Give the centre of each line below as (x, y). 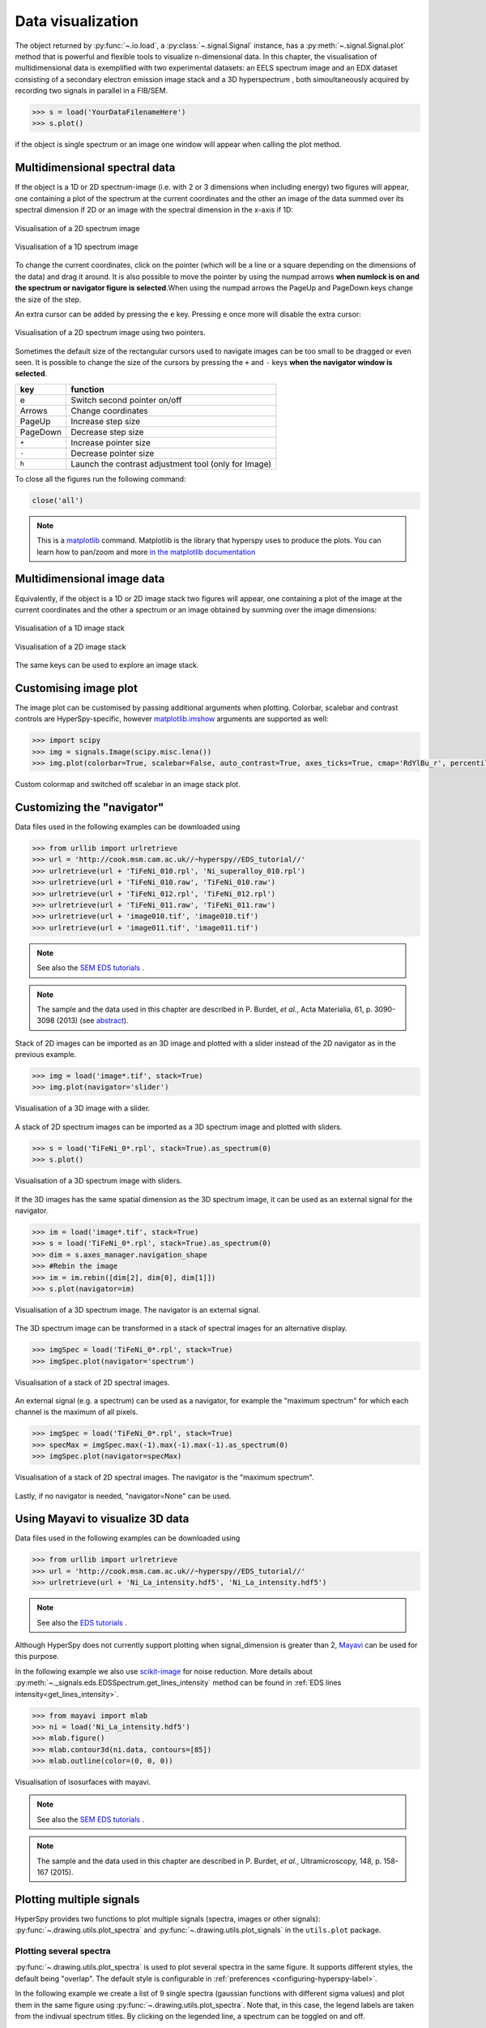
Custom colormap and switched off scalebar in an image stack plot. (128, 784)
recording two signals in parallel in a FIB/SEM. (92, 91)
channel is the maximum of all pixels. (77, 1412)
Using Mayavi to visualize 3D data (102, 1519)
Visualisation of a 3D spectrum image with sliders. (98, 1181)
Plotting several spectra (63, 1951)
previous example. (46, 1055)
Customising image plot (76, 688)
